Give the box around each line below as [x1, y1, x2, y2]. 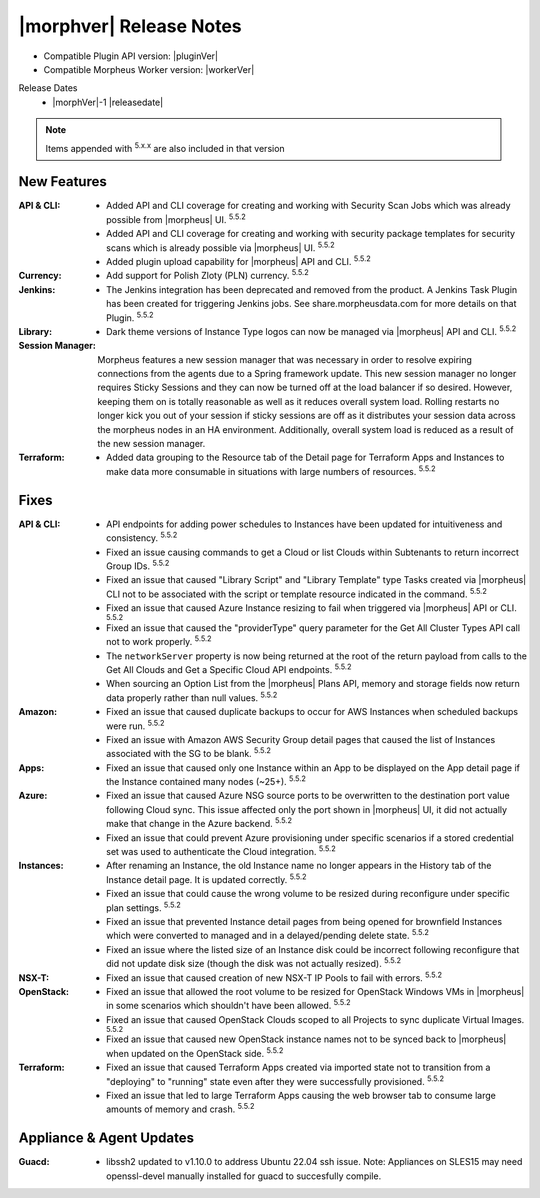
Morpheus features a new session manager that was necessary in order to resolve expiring [97, 353, 472, 365]
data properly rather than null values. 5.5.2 [106, 690, 278, 704]
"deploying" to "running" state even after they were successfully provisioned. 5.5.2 [106, 1073, 445, 1087]
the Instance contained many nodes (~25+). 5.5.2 [106, 774, 307, 788]
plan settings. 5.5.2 [106, 900, 182, 914]
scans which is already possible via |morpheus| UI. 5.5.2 [106, 240, 335, 254]
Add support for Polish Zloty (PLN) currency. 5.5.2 [106, 268, 309, 282]
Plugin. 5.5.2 [106, 310, 154, 324]
